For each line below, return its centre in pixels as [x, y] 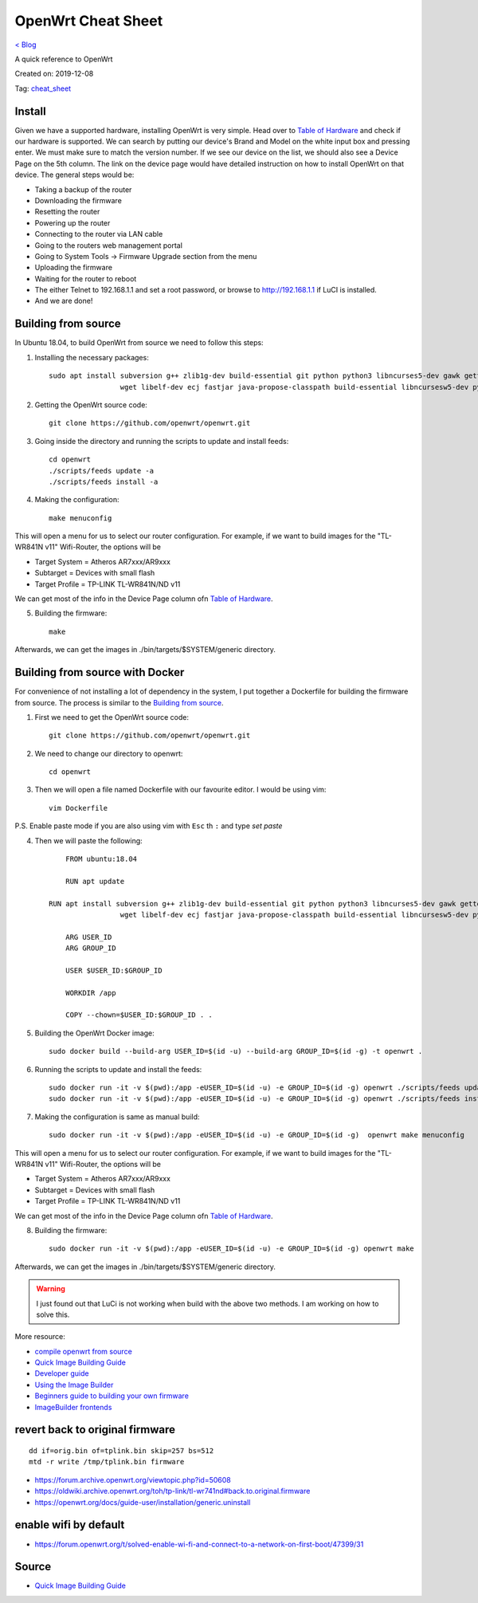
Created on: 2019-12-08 [54, 74]
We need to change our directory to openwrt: [109, 753]
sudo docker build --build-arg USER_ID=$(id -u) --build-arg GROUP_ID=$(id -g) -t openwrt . [236, 1051]
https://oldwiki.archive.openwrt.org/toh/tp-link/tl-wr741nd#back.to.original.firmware [172, 1491]
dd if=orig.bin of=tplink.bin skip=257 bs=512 [121, 1451]
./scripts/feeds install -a [104, 481]
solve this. [53, 1314]
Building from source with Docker [100, 672]
